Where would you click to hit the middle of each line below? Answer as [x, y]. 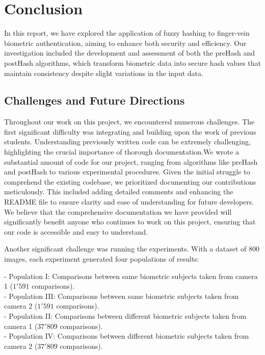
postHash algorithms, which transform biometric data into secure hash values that [132, 62]
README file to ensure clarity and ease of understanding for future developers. [129, 202]
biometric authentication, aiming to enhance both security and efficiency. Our [125, 43]
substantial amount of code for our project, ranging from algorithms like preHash [131, 161]
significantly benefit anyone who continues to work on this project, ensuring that [130, 222]
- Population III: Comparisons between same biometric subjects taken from [122, 296]
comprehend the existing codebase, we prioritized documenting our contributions [130, 181]
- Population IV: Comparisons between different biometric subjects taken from [127, 336]
